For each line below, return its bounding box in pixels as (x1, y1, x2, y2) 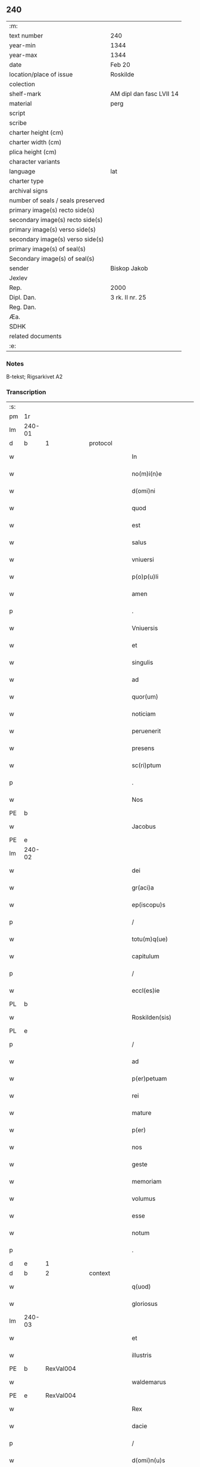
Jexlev (9, 274, 28, 282)
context (89, 1269, 111, 1277)
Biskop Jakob (110, 264, 148, 272)
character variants (9, 157, 61, 166)
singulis (132, 659, 154, 667)
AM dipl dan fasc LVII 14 (110, 89, 179, 98)
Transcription (6, 388, 46, 396)
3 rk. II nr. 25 (110, 293, 147, 301)
